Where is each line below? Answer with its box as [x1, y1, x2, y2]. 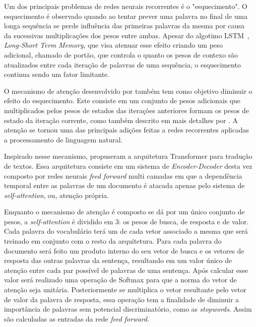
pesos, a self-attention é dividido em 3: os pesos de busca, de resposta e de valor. [4, 216, 249, 226]
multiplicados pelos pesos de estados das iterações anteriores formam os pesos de [4, 105, 249, 115]
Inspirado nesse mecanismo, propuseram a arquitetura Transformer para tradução [4, 151, 253, 161]
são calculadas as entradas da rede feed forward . [4, 313, 149, 324]
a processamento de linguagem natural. [4, 134, 123, 144]
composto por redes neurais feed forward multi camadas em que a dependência [4, 170, 243, 181]
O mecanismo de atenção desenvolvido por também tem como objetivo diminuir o [4, 85, 253, 96]
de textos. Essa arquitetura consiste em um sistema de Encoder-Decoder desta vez [4, 160, 253, 171]
